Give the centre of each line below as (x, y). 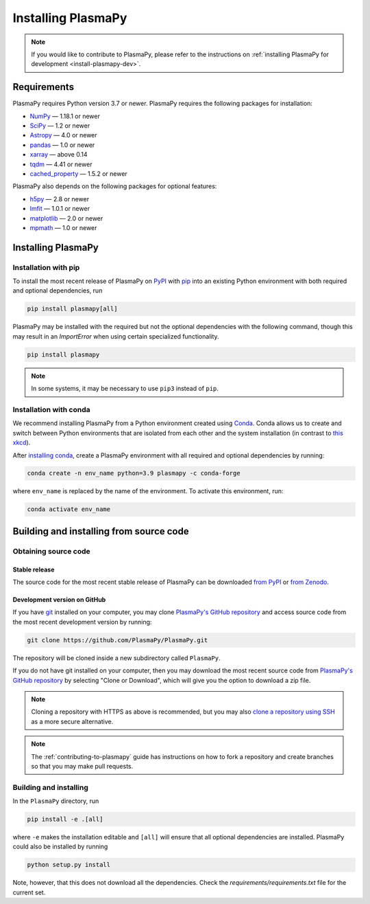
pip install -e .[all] (65, 820)
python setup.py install (69, 865)
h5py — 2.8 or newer (59, 199)
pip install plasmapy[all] (72, 309)
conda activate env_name (69, 509)
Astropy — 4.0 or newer (63, 135)
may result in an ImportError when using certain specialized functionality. (116, 336)
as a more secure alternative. (72, 721)
